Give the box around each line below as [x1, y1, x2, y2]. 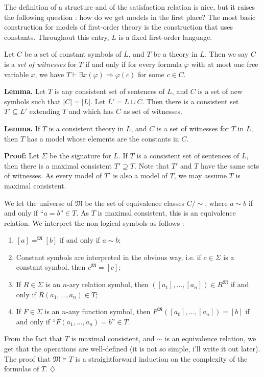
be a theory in [153, 49, 198, 59]
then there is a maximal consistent [4, 160, 112, 171]
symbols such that [4, 96, 61, 106]
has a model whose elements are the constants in [27, 133, 179, 144]
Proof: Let [4, 150, 39, 161]
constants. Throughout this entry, [4, 31, 109, 42]
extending [29, 106, 60, 116]
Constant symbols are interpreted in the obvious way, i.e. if [16, 251, 201, 262]
